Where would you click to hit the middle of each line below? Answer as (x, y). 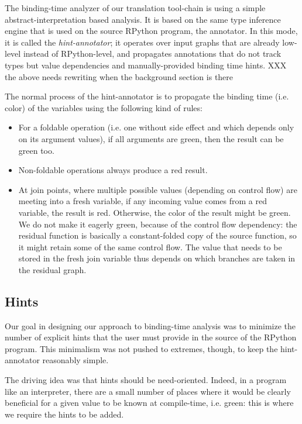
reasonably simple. (75, 360)
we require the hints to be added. (64, 414)
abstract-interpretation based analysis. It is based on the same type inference (143, 19)
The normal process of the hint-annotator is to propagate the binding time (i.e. (147, 96)
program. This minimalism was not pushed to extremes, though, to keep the (141, 348)
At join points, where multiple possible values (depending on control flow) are (158, 189)
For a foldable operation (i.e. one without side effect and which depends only (156, 127)
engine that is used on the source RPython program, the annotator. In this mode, (151, 31)
